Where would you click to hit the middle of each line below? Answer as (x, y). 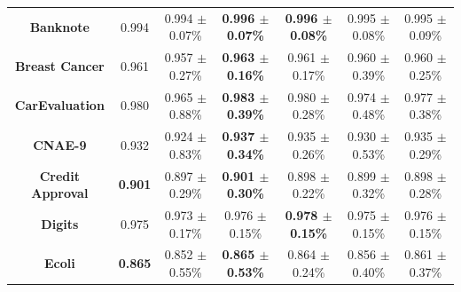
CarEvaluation (59, 105)
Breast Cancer (59, 65)
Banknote (59, 26)
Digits (60, 223)
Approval (60, 193)
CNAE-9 (60, 144)
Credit (59, 175)
